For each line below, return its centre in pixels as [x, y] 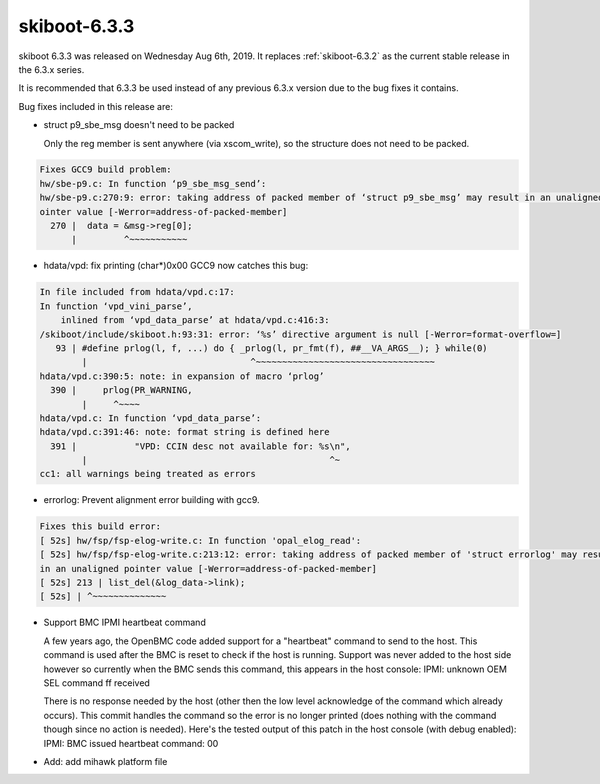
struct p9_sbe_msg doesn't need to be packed [139, 125]
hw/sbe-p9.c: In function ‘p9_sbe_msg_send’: [153, 183]
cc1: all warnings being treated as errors [148, 474]
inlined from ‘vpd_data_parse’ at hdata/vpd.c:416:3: [195, 320]
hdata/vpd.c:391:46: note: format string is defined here [184, 432]
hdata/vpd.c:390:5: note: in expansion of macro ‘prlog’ [182, 376]
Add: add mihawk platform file [105, 761]
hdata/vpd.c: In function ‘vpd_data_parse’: [150, 418]
